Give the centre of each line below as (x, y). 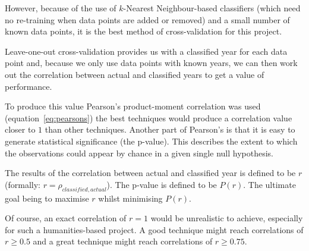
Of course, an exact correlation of (66, 218)
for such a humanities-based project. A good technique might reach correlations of (154, 229)
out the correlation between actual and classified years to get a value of (135, 74)
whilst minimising (130, 198)
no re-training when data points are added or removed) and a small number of (147, 19)
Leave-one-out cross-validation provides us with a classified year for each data (146, 51)
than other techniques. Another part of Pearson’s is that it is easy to (170, 129)
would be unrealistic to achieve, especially (227, 218)
